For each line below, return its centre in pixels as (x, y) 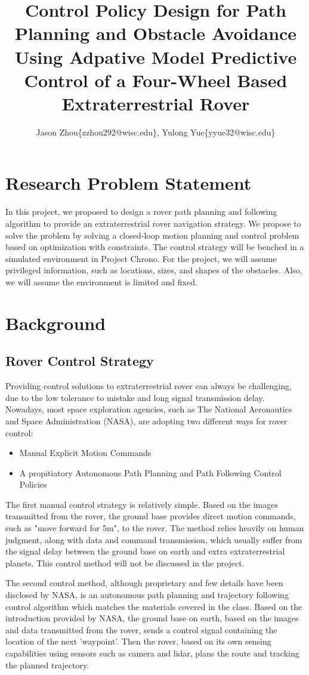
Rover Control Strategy (80, 361)
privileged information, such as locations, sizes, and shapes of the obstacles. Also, (154, 270)
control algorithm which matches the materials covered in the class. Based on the (154, 606)
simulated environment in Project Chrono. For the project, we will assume (141, 258)
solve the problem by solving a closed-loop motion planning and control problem (152, 235)
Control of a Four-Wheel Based (156, 80)
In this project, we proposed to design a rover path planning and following (141, 212)
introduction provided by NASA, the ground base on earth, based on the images (152, 618)
